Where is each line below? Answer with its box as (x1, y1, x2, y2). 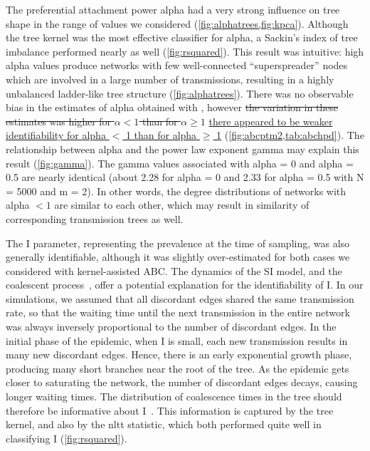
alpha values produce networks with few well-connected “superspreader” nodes (6, 58, 348, 73)
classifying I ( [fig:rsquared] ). (6, 430, 127, 445)
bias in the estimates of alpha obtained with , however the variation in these (6, 100, 339, 115)
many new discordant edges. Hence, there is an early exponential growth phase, (6, 347, 352, 362)
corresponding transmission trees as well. (6, 211, 184, 226)
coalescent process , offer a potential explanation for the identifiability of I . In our (6, 277, 364, 292)
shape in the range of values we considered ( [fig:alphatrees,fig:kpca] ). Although (6, 16, 349, 31)
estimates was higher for (6, 113, 112, 128)
